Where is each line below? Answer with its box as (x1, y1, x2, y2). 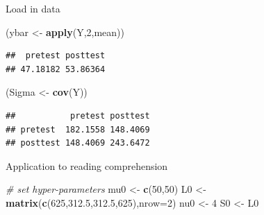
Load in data (6, 1, 60, 15)
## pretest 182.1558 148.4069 (6, 124, 150, 135)
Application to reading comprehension (6, 158, 168, 173)
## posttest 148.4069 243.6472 (6, 138, 150, 148)
